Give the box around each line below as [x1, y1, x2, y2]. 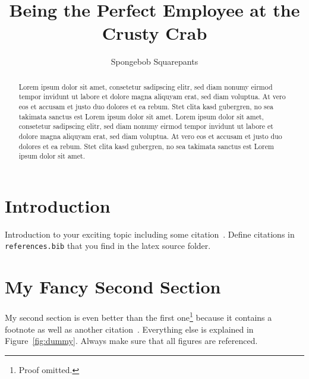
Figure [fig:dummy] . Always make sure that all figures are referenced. [5, 334, 258, 347]
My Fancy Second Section [5, 274, 221, 299]
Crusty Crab [102, 21, 207, 45]
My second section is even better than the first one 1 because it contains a [5, 309, 272, 323]
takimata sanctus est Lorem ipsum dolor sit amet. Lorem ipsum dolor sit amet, [18, 111, 264, 121]
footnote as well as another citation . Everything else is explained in [5, 323, 254, 335]
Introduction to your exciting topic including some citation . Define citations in [5, 228, 295, 240]
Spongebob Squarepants [111, 55, 198, 68]
